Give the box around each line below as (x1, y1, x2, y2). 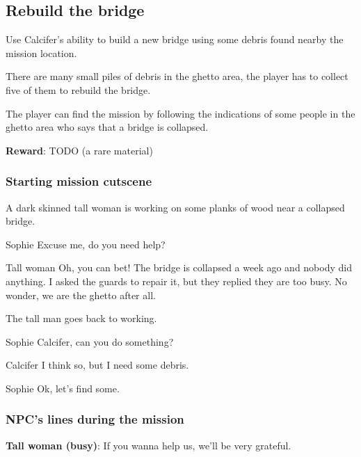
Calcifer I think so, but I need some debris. (6, 358, 189, 372)
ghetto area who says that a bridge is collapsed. (6, 120, 209, 134)
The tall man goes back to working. (6, 311, 157, 326)
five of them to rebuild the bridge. (6, 82, 151, 97)
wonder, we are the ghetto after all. (6, 287, 156, 302)
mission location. (6, 45, 77, 60)
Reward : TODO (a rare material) (6, 143, 153, 157)
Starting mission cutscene (6, 173, 152, 190)
